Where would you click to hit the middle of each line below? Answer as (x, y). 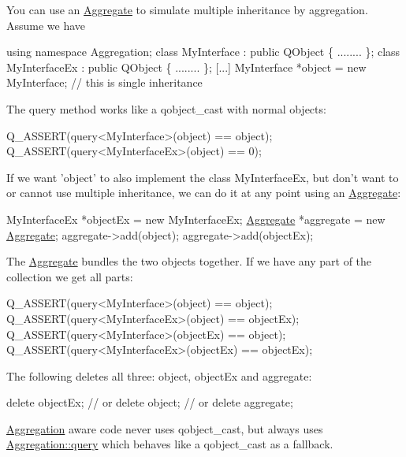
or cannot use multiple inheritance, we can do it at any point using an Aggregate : (204, 193)
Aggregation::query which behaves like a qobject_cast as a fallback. (170, 444)
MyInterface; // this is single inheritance (104, 82)
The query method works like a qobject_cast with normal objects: (166, 108)
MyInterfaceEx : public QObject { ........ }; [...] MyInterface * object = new (186, 67)
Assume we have (46, 25)
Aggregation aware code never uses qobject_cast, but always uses (165, 428)
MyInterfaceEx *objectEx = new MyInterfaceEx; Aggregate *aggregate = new (196, 219)
